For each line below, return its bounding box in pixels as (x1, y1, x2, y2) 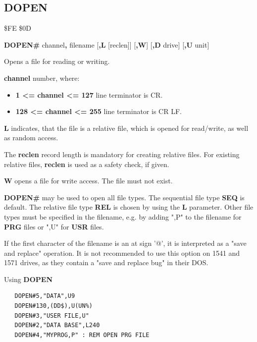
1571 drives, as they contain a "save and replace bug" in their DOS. (4, 257, 208, 268)
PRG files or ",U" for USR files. (4, 221, 104, 231)
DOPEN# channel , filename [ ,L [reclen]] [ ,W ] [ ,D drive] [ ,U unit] (4, 39, 209, 50)
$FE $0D (4, 23, 32, 33)
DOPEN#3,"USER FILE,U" (14, 312, 89, 319)
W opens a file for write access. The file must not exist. (4, 175, 173, 186)
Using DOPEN (4, 274, 52, 284)
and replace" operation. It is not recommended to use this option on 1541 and (4, 247, 240, 258)
